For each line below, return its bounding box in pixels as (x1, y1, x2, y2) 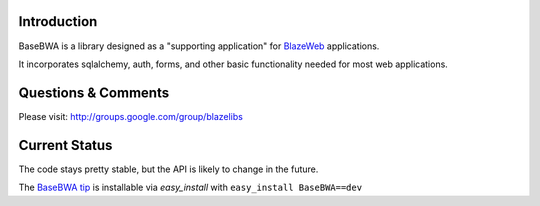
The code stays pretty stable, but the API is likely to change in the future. (18, 163, 319, 175)
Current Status (18, 136, 113, 154)
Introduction (18, 13, 98, 30)
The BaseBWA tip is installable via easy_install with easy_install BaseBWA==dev (18, 181, 363, 194)
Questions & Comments (18, 84, 170, 101)
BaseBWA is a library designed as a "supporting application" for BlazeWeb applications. (18, 40, 380, 52)
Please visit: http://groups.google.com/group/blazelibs (18, 110, 244, 122)
